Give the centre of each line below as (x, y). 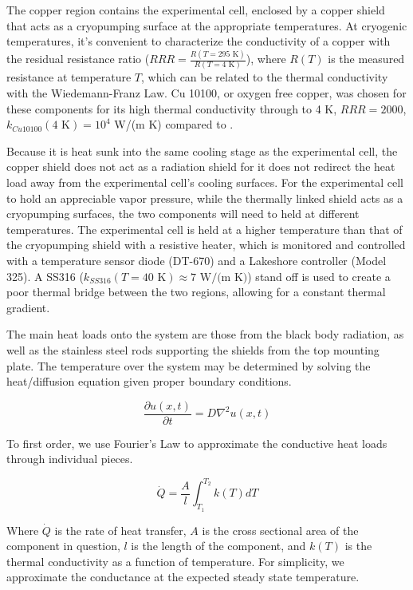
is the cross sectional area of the (280, 530)
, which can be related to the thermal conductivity (265, 77)
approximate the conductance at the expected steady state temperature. (183, 577)
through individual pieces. (70, 459)
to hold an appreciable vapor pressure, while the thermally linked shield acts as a (205, 198)
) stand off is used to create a (319, 276)
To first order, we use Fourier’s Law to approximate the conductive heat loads (197, 443)
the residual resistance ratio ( (78, 59)
